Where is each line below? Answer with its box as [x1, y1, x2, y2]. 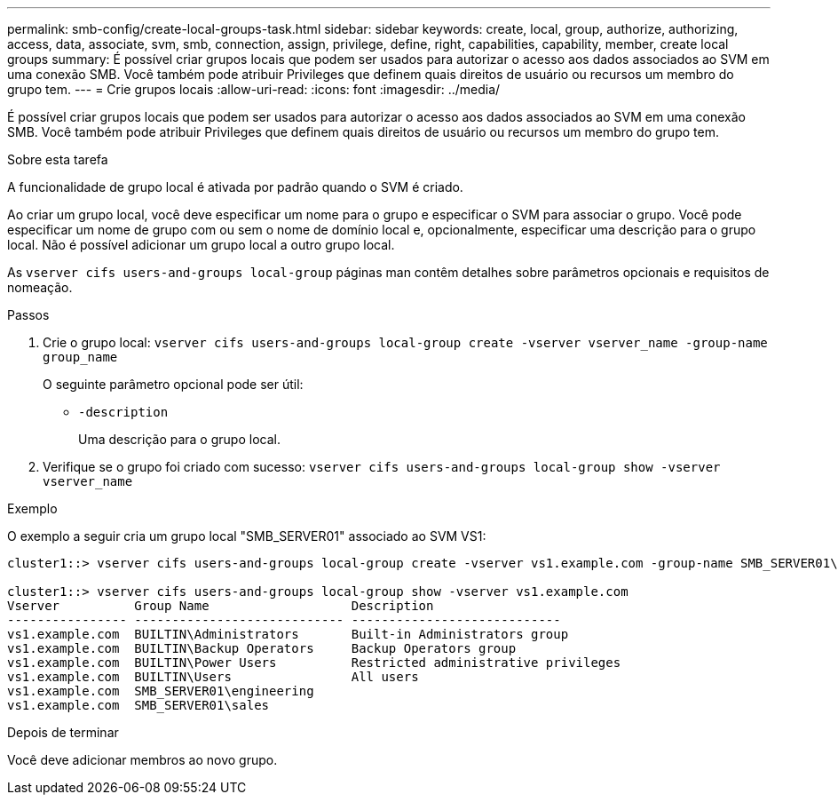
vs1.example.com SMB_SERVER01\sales [7, 698, 270, 712]
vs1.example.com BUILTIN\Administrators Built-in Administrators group [7, 627, 569, 641]
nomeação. [7, 280, 73, 295]
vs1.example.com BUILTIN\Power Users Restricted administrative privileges [7, 655, 621, 670]
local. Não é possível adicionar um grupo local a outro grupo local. [7, 237, 395, 252]
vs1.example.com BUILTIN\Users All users [7, 670, 419, 684]
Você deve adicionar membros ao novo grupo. [7, 752, 278, 767]
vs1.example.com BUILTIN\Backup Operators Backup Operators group [7, 641, 517, 655]
